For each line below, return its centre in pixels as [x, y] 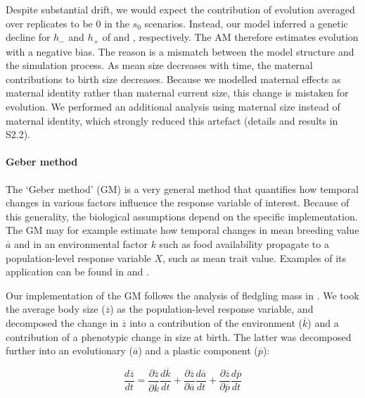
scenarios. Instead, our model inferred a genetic [246, 23]
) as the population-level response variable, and [212, 309]
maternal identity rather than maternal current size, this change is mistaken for [177, 93]
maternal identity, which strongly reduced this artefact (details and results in [172, 120]
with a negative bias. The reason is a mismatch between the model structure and [180, 51]
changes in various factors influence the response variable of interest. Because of [178, 203]
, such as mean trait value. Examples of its [255, 257]
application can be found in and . [77, 272]
